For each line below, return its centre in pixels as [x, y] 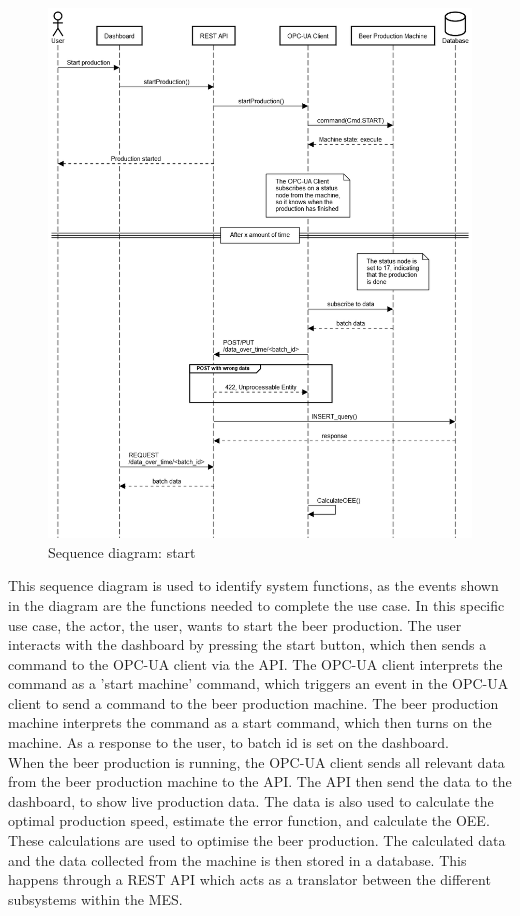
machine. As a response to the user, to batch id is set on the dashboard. [228, 742]
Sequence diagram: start [122, 551]
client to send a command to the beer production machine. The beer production [253, 702]
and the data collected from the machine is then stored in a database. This [237, 859]
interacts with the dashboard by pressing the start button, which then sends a [247, 644]
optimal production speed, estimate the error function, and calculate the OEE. [249, 820]
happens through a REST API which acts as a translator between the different [249, 879]
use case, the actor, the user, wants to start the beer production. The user [235, 624]
